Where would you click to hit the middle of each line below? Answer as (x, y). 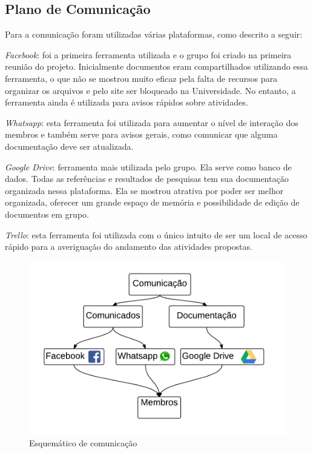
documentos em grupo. (47, 214)
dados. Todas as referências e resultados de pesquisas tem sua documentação (147, 179)
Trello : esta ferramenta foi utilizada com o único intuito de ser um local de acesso (156, 234)
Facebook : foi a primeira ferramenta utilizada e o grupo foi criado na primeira (148, 54)
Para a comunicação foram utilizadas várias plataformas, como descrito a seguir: (154, 34)
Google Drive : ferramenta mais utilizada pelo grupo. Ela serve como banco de (148, 166)
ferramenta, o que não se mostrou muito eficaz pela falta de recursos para (141, 78)
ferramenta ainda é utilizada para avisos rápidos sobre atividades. (127, 102)
